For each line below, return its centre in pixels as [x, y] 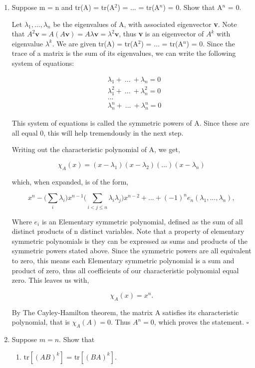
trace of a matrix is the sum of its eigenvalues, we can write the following [124, 53]
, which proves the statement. [199, 322]
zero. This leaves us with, [50, 280]
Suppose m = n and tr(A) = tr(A [63, 7]
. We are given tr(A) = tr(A [95, 43]
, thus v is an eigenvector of [161, 34]
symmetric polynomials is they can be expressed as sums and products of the [129, 241]
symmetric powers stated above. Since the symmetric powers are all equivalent [131, 251]
